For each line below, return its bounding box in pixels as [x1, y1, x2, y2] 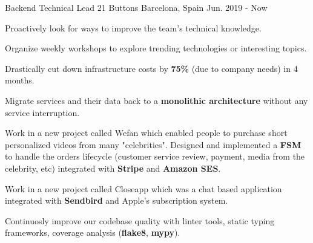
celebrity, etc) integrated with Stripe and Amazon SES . [5, 161, 221, 174]
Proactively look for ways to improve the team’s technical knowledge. [5, 21, 262, 34]
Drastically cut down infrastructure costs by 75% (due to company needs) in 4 [5, 62, 298, 74]
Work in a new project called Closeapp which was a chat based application [5, 182, 282, 195]
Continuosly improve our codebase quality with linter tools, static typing [5, 214, 275, 227]
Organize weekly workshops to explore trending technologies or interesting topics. [5, 42, 307, 54]
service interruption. [5, 106, 80, 118]
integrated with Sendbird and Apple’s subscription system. [5, 194, 228, 207]
